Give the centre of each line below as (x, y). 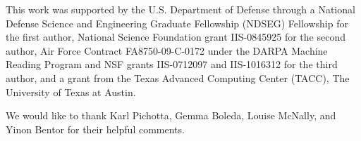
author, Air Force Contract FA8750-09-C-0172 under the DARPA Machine (167, 50)
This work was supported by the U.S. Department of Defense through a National (180, 9)
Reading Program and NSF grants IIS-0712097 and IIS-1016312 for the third (172, 64)
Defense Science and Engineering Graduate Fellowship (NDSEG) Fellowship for (177, 23)
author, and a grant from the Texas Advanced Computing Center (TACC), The (178, 78)
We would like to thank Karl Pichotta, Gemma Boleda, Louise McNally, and (171, 115)
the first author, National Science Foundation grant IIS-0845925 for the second (176, 37)
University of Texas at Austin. (71, 92)
